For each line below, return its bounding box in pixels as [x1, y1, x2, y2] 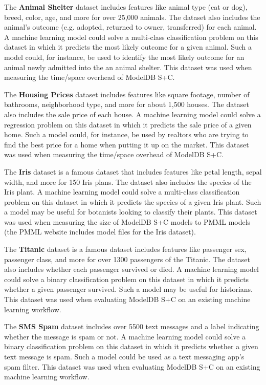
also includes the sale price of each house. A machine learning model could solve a [4, 109, 261, 119]
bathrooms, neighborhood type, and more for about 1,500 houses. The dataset [4, 99, 249, 110]
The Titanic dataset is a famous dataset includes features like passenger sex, [4, 244, 247, 254]
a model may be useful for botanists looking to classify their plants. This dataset [4, 206, 257, 217]
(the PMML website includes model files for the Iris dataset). [4, 226, 196, 237]
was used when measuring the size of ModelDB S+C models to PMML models [4, 216, 251, 227]
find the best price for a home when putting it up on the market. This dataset [4, 139, 249, 149]
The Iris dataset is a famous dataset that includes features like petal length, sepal [4, 166, 262, 177]
